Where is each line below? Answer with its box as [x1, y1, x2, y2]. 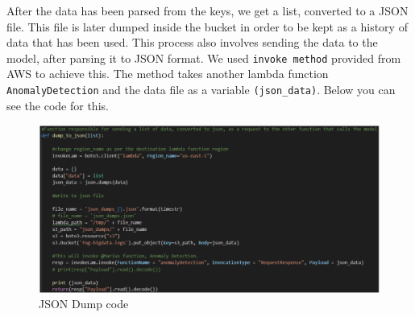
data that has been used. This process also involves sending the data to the [6, 34, 378, 51]
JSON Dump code [39, 295, 129, 312]
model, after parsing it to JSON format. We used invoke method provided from [6, 49, 401, 66]
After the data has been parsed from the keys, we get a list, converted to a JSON [6, 2, 409, 19]
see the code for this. [6, 97, 109, 113]
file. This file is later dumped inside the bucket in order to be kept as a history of [6, 18, 408, 35]
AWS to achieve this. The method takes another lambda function [6, 65, 329, 82]
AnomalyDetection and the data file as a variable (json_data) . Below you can [6, 81, 396, 98]
